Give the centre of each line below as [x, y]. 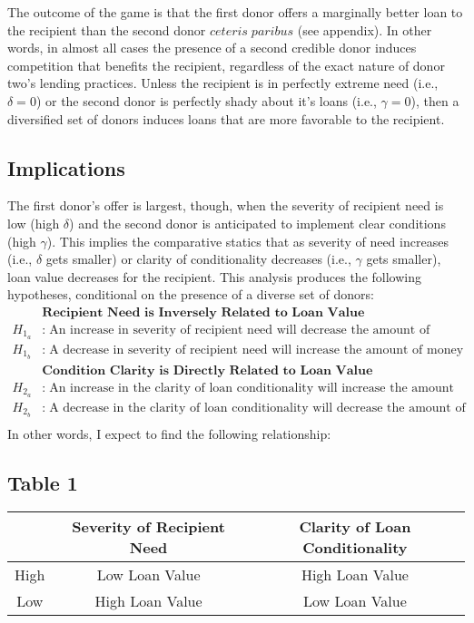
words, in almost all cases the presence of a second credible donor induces [212, 48]
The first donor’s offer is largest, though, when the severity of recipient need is [226, 205]
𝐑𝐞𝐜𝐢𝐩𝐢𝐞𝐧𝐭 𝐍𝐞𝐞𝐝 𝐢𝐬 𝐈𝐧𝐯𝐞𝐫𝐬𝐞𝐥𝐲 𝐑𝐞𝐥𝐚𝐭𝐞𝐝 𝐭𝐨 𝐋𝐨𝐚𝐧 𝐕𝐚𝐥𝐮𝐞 [203, 312]
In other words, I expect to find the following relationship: [169, 433]
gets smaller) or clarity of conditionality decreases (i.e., [198, 259]
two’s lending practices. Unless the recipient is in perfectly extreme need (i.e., [223, 83]
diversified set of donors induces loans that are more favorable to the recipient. [226, 118]
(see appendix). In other [365, 29]
